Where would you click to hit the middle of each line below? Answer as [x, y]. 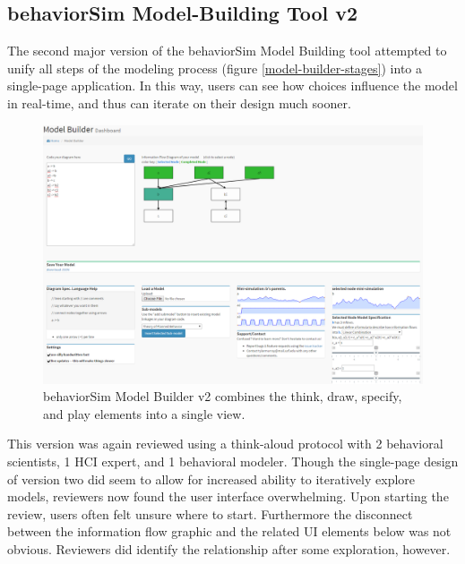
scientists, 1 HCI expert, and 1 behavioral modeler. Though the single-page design [233, 461]
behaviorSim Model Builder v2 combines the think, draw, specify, [223, 396]
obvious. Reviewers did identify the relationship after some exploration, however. [229, 548]
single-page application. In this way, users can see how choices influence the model [232, 85]
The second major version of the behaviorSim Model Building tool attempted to [227, 51]
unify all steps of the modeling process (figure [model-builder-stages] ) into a [215, 68]
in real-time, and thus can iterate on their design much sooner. [179, 103]
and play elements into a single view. [144, 413]
